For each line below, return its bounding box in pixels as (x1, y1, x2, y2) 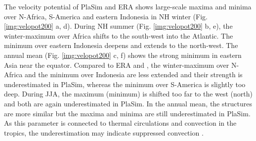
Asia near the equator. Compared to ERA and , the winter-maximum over (4, 59, 229, 70)
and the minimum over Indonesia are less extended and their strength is (25, 69, 243, 80)
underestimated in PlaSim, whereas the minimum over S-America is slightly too (4, 79, 246, 89)
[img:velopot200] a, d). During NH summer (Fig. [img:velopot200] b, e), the (4, 21, 233, 31)
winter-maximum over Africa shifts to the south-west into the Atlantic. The (4, 30, 233, 41)
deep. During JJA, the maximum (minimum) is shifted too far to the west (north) (4, 89, 253, 99)
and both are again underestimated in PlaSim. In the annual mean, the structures (4, 98, 252, 108)
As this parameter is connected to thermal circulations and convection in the (4, 118, 237, 128)
